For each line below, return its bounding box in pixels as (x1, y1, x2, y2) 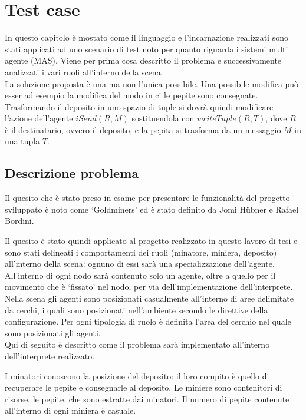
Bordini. (5, 214, 34, 227)
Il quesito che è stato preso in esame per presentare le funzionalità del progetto (5, 191, 290, 204)
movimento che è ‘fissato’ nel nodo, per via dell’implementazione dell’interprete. (5, 280, 293, 293)
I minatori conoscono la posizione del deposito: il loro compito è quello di (5, 369, 269, 382)
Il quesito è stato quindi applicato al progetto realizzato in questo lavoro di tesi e (5, 234, 298, 247)
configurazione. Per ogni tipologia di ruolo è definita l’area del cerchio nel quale (5, 315, 291, 328)
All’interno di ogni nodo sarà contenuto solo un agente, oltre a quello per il (5, 269, 276, 281)
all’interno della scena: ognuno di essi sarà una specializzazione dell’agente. (5, 257, 275, 270)
